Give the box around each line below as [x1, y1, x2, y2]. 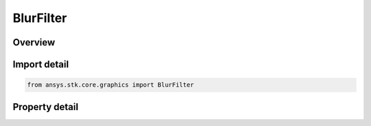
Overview [12, 36, 56, 48]
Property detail [12, 101, 79, 113]
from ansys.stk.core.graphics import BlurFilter [27, 81, 194, 89]
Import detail [12, 59, 69, 70]
